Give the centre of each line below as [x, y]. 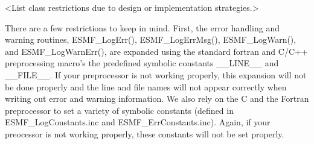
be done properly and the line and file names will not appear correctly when [146, 86]
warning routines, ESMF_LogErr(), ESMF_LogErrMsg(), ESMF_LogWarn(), [151, 39]
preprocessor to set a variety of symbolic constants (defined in [119, 110]
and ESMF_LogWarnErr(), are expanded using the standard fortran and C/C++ [156, 51]
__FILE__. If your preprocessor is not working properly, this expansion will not [156, 74]
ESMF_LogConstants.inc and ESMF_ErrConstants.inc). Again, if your [138, 122]
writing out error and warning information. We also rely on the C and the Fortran [157, 99]
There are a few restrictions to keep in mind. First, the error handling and [142, 27]
